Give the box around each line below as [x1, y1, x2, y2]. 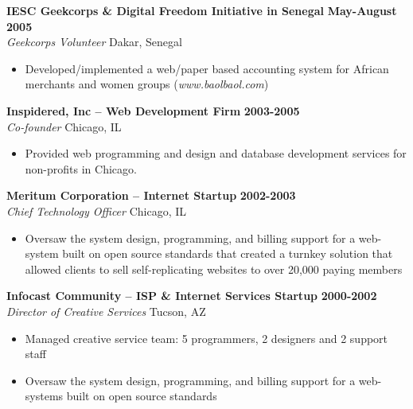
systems [25, 388, 64, 404]
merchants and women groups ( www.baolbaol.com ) [25, 76, 269, 92]
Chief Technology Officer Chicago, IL [6, 202, 186, 219]
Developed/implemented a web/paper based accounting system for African [25, 60, 389, 76]
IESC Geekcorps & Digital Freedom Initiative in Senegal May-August [6, 2, 397, 18]
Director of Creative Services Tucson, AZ [6, 302, 206, 319]
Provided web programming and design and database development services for [25, 145, 407, 162]
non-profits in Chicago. [25, 160, 137, 177]
